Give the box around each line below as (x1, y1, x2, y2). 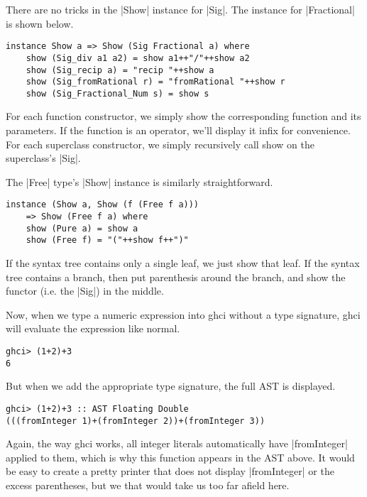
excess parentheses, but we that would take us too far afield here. (6, 478, 290, 493)
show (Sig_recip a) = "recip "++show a (26, 65, 214, 75)
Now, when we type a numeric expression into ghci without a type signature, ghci (6, 307, 361, 322)
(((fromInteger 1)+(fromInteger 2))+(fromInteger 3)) (6, 415, 265, 426)
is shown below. (6, 16, 74, 31)
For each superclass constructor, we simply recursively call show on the (6, 136, 314, 151)
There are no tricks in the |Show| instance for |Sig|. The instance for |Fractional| (6, 2, 355, 16)
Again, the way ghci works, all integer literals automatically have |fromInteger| (6, 436, 348, 451)
